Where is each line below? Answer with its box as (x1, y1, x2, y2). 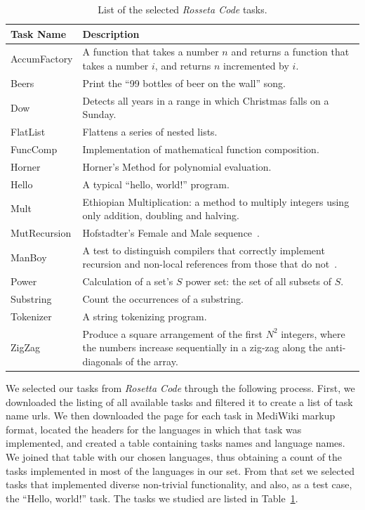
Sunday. (82, 107, 117, 122)
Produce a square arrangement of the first (82, 326, 263, 341)
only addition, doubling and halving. (82, 208, 239, 223)
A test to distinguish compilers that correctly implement (82, 242, 325, 257)
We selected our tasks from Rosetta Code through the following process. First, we (6, 381, 355, 395)
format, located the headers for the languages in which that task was (6, 421, 302, 436)
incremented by (223, 58, 289, 73)
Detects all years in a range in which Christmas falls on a (82, 93, 329, 107)
